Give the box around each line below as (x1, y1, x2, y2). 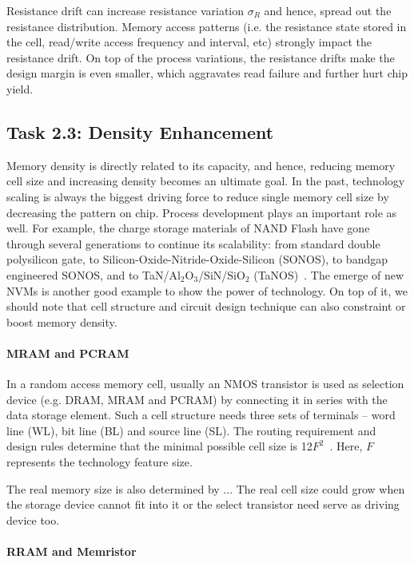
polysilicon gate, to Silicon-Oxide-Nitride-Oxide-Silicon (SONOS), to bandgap (6, 251, 388, 268)
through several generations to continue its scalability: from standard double (6, 235, 380, 252)
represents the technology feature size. (6, 454, 193, 470)
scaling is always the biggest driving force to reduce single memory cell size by (6, 188, 389, 204)
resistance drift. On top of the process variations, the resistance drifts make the (6, 49, 395, 65)
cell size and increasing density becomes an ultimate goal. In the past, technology (6, 172, 405, 189)
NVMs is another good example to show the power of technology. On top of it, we (6, 282, 408, 299)
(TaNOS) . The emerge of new (253, 266, 404, 283)
